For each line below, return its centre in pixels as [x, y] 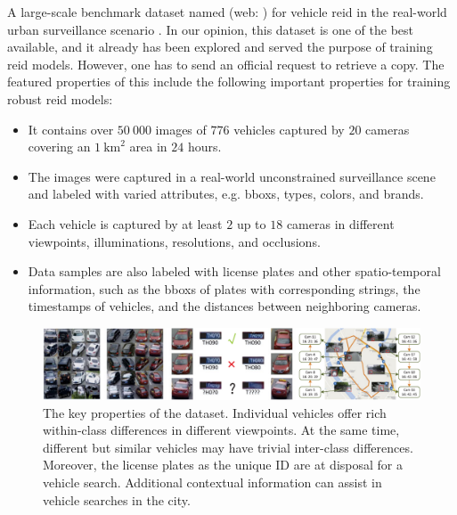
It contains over [71, 129]
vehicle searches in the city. [117, 499]
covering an [59, 147]
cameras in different [340, 223]
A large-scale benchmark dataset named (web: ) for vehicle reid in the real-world [227, 12]
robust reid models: [60, 98]
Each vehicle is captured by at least [125, 223]
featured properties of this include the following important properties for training [229, 82]
